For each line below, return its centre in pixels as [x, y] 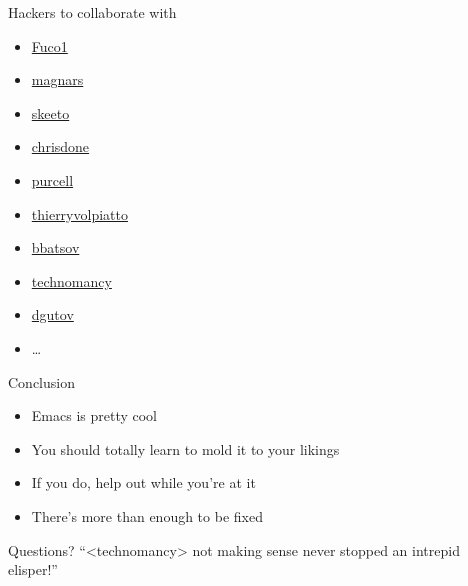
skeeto [50, 112]
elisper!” [33, 569]
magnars [57, 79]
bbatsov [55, 247]
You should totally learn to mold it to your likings [185, 448]
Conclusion [41, 381]
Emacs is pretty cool [94, 415]
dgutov [52, 314]
